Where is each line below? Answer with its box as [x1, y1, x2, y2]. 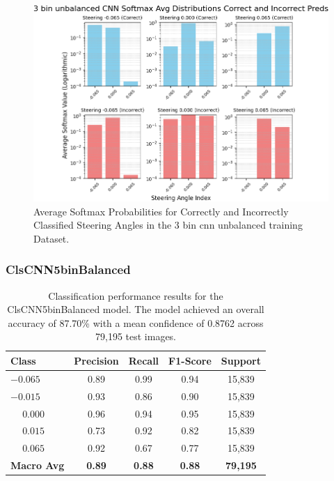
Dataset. [33, 231, 70, 245]
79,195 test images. [95, 329, 177, 344]
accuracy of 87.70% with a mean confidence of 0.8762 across [8, 315, 264, 330]
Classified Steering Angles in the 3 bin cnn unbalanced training [33, 217, 303, 232]
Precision [74, 353, 119, 367]
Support [221, 353, 261, 367]
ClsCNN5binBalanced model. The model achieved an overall [7, 302, 264, 316]
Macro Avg [10, 458, 65, 473]
